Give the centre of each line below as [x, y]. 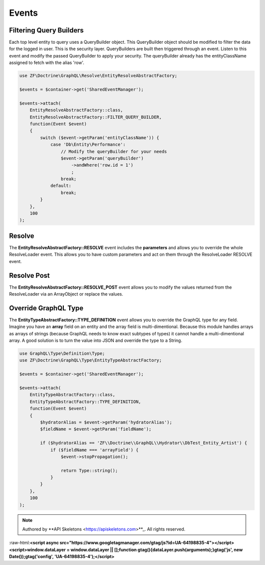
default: [61, 186]
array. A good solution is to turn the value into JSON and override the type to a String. [96, 341]
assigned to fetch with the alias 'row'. [47, 63]
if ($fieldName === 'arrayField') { [94, 450]
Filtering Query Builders [46, 30]
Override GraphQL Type [46, 308]
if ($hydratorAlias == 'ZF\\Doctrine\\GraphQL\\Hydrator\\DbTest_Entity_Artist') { [144, 443]
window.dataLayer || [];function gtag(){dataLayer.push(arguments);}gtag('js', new [157, 550]
